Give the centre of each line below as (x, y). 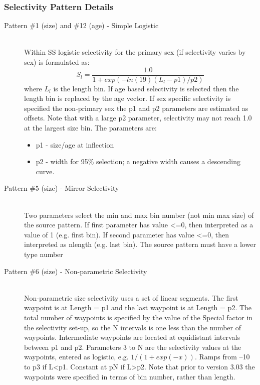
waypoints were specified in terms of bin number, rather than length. (130, 376)
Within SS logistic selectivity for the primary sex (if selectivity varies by (135, 52)
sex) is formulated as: (57, 62)
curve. (45, 171)
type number (44, 254)
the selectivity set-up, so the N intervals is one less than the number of (133, 327)
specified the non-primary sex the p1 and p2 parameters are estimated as (136, 108)
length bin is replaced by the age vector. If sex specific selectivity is (127, 98)
